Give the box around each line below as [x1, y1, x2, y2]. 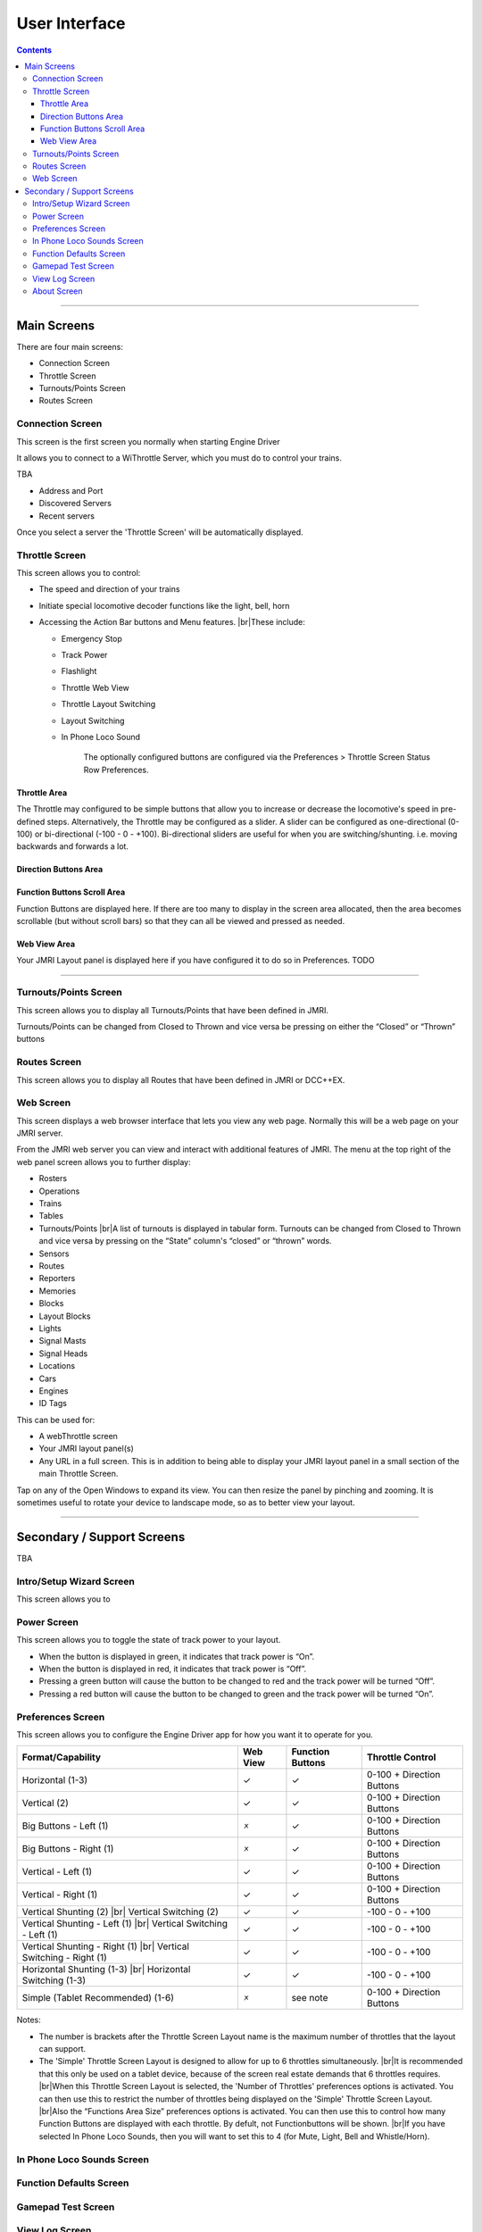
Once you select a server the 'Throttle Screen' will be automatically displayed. [16, 527, 303, 537]
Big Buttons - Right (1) [21, 1843, 114, 1855]
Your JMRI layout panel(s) [38, 1443, 134, 1454]
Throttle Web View [61, 682, 129, 693]
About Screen [32, 286, 84, 296]
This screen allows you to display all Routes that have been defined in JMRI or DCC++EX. [16, 1074, 345, 1085]
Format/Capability [21, 1751, 102, 1763]
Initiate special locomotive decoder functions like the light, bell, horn [38, 600, 290, 611]
